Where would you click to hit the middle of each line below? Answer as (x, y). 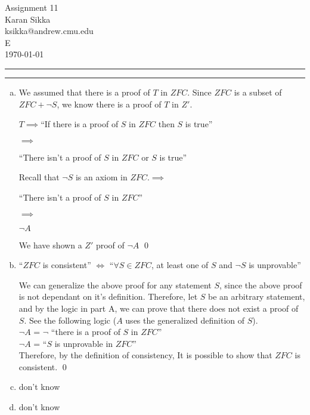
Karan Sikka (28, 19)
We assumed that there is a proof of (84, 92)
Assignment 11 (32, 7)
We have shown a (50, 245)
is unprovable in (84, 343)
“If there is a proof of (80, 124)
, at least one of (180, 265)
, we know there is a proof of (109, 104)
